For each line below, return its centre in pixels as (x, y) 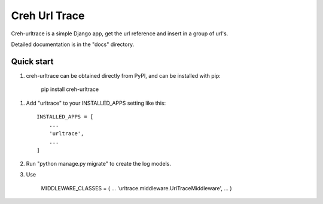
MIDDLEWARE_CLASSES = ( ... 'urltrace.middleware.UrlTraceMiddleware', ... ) (137, 188)
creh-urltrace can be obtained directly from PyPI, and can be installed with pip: (123, 75)
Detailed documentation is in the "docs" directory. (73, 44)
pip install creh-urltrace (70, 89)
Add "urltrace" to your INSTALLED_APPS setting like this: (96, 103)
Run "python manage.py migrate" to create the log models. (99, 163)
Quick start (32, 61)
